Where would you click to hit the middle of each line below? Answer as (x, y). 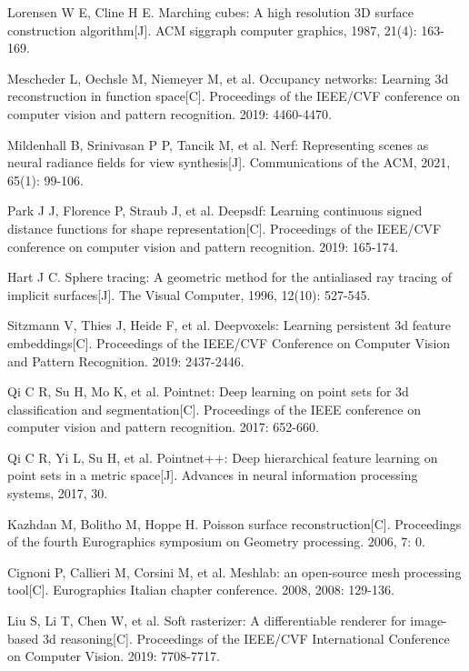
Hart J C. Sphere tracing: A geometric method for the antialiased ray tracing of (230, 277)
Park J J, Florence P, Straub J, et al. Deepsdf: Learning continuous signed (215, 210)
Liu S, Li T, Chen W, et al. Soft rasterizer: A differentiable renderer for (207, 621)
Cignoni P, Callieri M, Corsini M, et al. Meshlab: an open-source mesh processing (234, 571)
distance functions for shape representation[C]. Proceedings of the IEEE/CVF (225, 228)
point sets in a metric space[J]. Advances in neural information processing (213, 475)
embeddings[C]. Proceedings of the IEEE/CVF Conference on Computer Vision (229, 342)
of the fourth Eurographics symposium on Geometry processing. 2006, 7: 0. (216, 541)
